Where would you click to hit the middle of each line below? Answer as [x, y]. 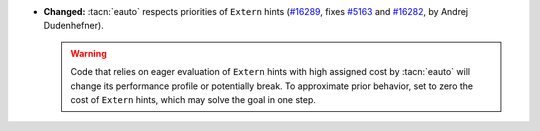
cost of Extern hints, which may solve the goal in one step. [193, 99]
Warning [88, 53]
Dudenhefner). [73, 26]
